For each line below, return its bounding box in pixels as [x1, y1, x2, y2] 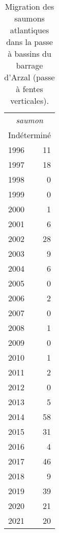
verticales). [10, 95, 49, 106]
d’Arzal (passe [4, 71, 55, 83]
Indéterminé [8, 129, 51, 141]
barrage [16, 59, 43, 71]
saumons [14, 12, 45, 24]
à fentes [16, 83, 43, 95]
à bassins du [8, 48, 51, 59]
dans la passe [6, 36, 53, 48]
